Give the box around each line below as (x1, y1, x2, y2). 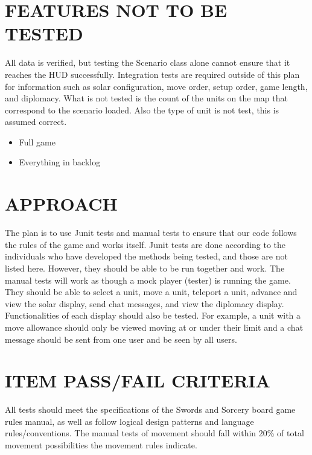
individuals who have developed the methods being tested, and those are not (5, 250, 288, 262)
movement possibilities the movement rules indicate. (5, 439, 197, 451)
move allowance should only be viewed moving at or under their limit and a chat (5, 320, 304, 333)
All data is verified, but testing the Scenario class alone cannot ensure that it (5, 56, 290, 69)
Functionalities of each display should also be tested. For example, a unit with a (5, 309, 301, 322)
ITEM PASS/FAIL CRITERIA (5, 368, 270, 393)
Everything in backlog (19, 156, 101, 168)
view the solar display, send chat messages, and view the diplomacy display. (5, 297, 284, 310)
